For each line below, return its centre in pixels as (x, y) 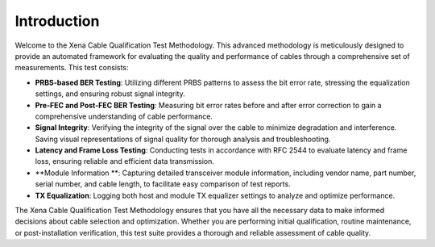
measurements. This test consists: (72, 68)
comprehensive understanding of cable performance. (124, 116)
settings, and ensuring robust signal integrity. (110, 94)
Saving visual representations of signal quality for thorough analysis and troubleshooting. (183, 139)
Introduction (57, 21)
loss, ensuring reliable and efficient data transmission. (125, 161)
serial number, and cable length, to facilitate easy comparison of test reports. (163, 184)
